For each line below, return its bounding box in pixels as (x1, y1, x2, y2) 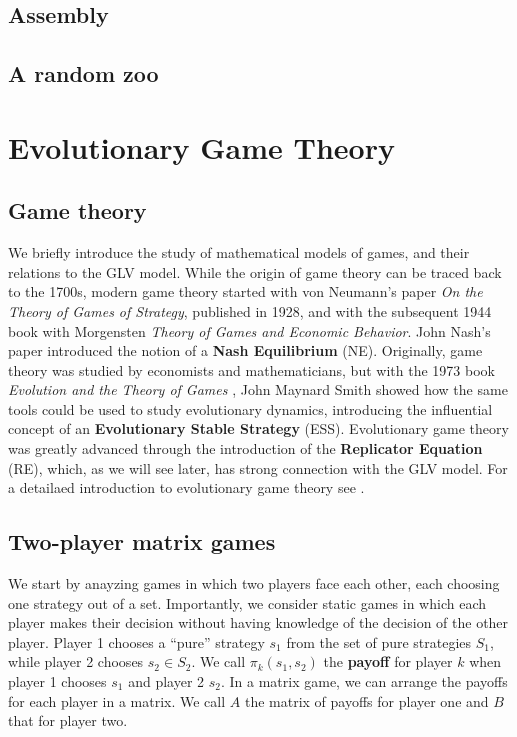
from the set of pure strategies (286, 631, 472, 652)
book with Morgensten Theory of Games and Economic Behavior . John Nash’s (8, 320, 491, 341)
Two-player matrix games (8, 526, 276, 557)
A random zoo (8, 58, 159, 89)
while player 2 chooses (8, 651, 144, 672)
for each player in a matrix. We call (8, 690, 226, 711)
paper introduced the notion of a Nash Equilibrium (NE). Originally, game (8, 340, 483, 361)
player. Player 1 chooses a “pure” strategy (8, 631, 265, 652)
